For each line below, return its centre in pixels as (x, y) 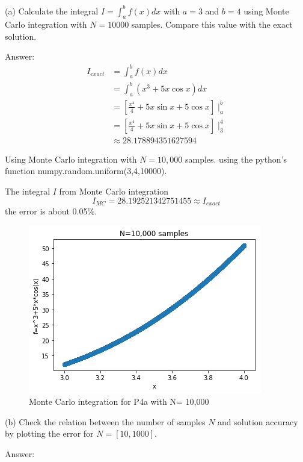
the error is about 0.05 (46, 211)
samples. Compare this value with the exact (212, 24)
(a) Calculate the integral (52, 11)
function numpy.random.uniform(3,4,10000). (86, 171)
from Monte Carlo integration (114, 191)
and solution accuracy (258, 421)
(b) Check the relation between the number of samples (105, 421)
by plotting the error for (49, 433)
